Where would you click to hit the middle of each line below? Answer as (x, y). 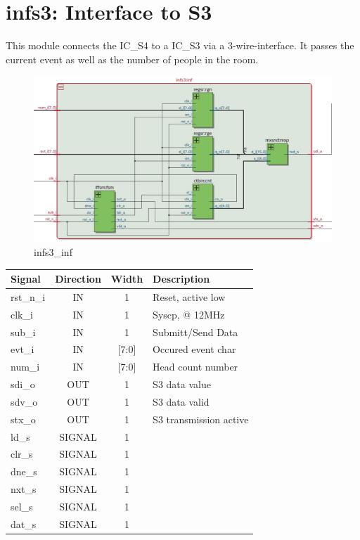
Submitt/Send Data (195, 332)
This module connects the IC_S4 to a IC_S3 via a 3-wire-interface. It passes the (180, 45)
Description (181, 279)
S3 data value (182, 384)
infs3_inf (53, 251)
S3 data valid (181, 401)
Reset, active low (189, 296)
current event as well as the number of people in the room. (132, 59)
